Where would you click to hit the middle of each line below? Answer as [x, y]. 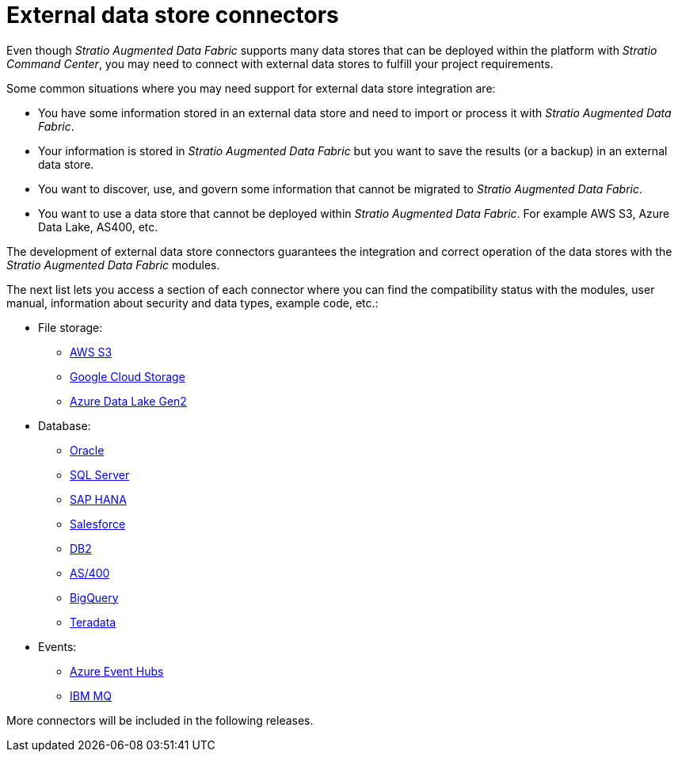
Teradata [93, 622]
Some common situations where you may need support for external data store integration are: [251, 88]
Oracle [87, 450]
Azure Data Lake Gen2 [128, 401]
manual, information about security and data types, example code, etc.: [192, 303]
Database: [65, 425]
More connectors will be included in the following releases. [160, 720]
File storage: [70, 327]
